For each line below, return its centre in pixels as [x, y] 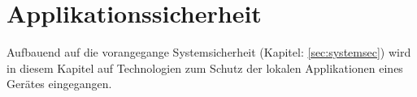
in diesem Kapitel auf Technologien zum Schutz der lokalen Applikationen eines [205, 67]
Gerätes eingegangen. [59, 84]
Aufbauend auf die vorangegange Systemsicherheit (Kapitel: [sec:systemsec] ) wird [209, 52]
